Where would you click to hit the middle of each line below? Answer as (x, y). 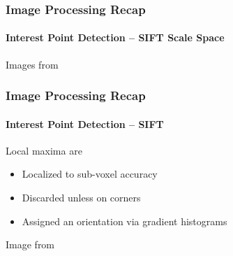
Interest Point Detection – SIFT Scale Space (115, 37)
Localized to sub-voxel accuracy (90, 174)
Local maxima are (44, 150)
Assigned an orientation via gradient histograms (125, 221)
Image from (30, 244)
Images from (32, 64)
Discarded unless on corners (81, 198)
